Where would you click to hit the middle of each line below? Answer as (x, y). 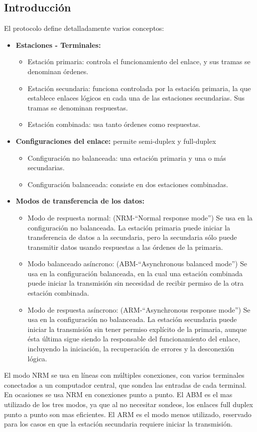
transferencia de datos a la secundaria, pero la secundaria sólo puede (132, 237)
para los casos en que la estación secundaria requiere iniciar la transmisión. (118, 424)
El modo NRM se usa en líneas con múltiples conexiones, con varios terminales (124, 375)
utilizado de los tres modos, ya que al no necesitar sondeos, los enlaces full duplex (128, 404)
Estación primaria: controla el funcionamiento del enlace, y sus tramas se (139, 61)
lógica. (37, 358)
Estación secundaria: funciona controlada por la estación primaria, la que (139, 88)
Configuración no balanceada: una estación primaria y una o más (127, 158)
